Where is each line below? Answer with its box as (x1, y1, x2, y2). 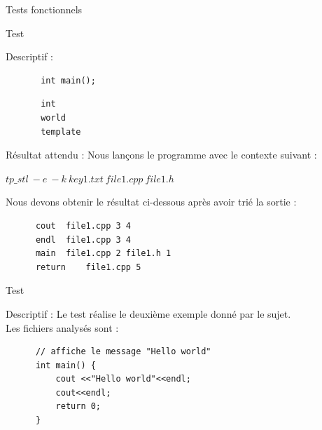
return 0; (55, 401, 101, 412)
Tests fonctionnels (6, 2, 83, 16)
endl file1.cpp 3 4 (35, 234, 131, 245)
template (41, 126, 81, 137)
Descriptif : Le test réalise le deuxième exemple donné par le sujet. (6, 306, 291, 321)
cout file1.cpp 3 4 (35, 220, 131, 231)
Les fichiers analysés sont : (6, 320, 119, 335)
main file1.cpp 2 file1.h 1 (35, 248, 171, 259)
